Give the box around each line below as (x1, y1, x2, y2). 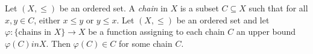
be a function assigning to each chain (88, 25, 225, 38)
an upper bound (236, 25, 296, 38)
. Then (46, 37, 71, 49)
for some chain (119, 37, 172, 49)
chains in (18, 28, 51, 37)
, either (34, 13, 60, 26)
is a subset (180, 2, 219, 14)
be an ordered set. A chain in (59, 2, 168, 14)
